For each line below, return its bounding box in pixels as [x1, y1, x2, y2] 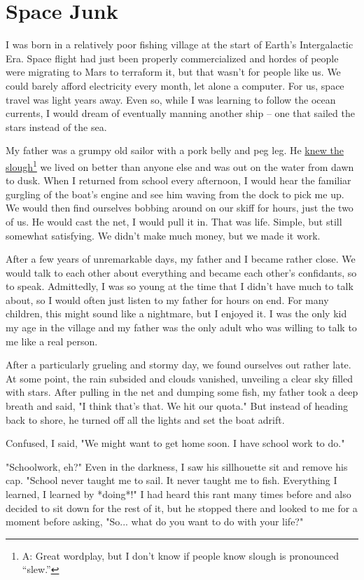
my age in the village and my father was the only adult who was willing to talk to [6, 320, 357, 335]
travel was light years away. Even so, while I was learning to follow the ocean [6, 92, 336, 106]
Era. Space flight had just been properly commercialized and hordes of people [6, 50, 339, 65]
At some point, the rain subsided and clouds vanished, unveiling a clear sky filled [6, 371, 353, 385]
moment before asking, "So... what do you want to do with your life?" [6, 514, 304, 529]
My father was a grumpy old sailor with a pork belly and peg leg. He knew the [6, 143, 344, 158]
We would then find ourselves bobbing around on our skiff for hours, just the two [6, 200, 353, 215]
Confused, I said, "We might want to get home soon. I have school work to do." [6, 436, 345, 450]
